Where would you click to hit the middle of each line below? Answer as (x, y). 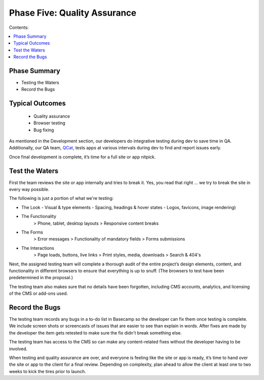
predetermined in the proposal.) (41, 278)
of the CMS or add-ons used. (38, 293)
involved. (18, 349)
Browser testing (49, 123)
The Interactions (38, 248)
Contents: (19, 27)
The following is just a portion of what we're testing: (61, 198)
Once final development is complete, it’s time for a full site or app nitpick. (82, 157)
